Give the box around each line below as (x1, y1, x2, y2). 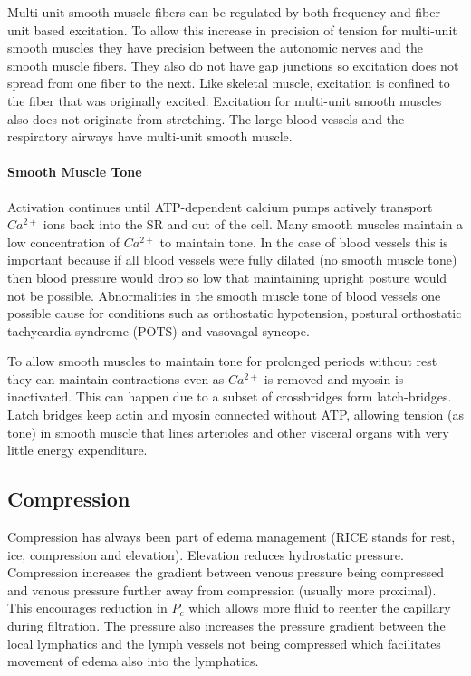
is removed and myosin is (264, 369, 404, 388)
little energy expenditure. (7, 440, 148, 459)
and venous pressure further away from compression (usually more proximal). (7, 580, 437, 599)
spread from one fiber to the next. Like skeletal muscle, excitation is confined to (7, 73, 450, 92)
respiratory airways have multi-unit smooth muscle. (7, 127, 293, 146)
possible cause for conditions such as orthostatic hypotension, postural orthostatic (7, 304, 462, 323)
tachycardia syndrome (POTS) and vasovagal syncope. (7, 321, 310, 340)
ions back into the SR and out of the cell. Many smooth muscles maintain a (43, 215, 464, 234)
